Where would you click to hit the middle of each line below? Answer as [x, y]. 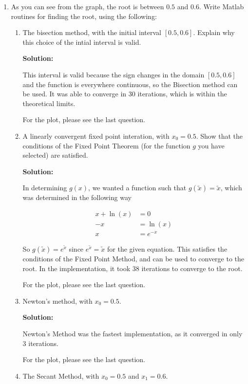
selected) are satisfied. [55, 155]
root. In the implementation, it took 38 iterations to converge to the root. [133, 268]
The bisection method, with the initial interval [92, 32]
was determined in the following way [77, 197]
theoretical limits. [49, 103]
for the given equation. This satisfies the [167, 249]
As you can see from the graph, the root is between [87, 6]
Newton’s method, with [57, 301]
